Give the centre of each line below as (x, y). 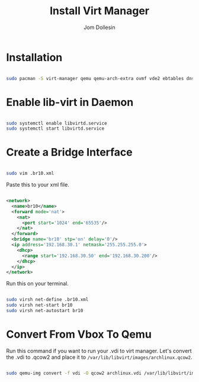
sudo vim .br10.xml (30, 174)
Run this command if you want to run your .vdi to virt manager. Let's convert (99, 351)
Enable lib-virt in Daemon (70, 102)
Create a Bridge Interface (70, 153)
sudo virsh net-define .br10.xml (47, 300)
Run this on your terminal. (38, 284)
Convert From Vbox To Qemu (79, 334)
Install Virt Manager (99, 11)
